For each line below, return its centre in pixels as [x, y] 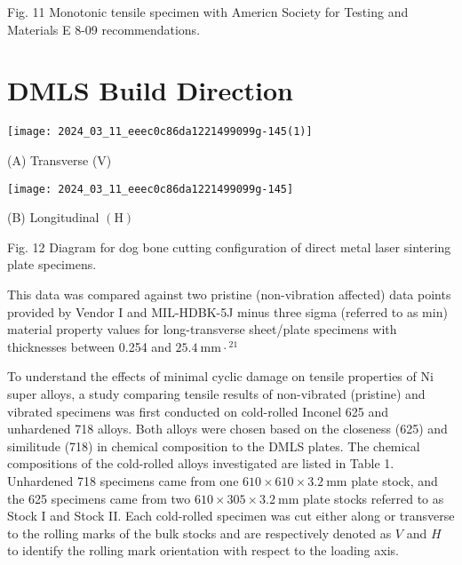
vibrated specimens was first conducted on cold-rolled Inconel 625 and [198, 411]
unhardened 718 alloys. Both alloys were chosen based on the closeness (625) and [227, 429]
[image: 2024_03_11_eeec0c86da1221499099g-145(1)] [160, 132]
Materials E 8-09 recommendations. [104, 29]
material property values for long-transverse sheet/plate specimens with [202, 329]
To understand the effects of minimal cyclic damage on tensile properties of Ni [220, 376]
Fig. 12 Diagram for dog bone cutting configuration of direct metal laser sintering [229, 247]
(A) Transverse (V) [60, 159]
